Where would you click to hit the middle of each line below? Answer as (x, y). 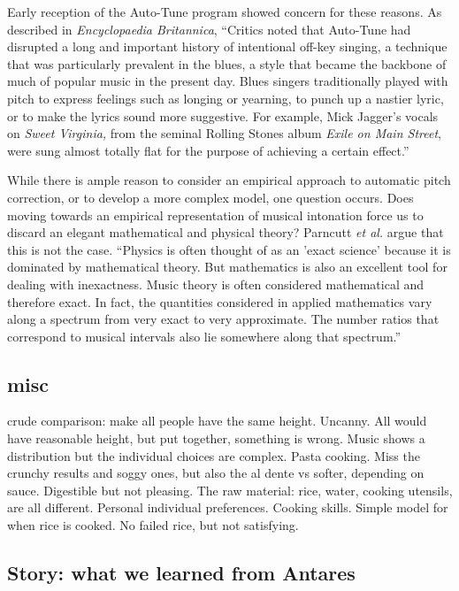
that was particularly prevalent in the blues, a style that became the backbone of (227, 63)
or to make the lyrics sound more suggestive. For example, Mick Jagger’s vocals (223, 115)
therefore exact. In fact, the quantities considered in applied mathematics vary (220, 301)
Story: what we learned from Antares (181, 573)
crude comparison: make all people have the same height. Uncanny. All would (217, 421)
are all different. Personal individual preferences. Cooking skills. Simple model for (228, 507)
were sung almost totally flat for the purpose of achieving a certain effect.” (208, 150)
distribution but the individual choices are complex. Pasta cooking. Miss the (214, 455)
